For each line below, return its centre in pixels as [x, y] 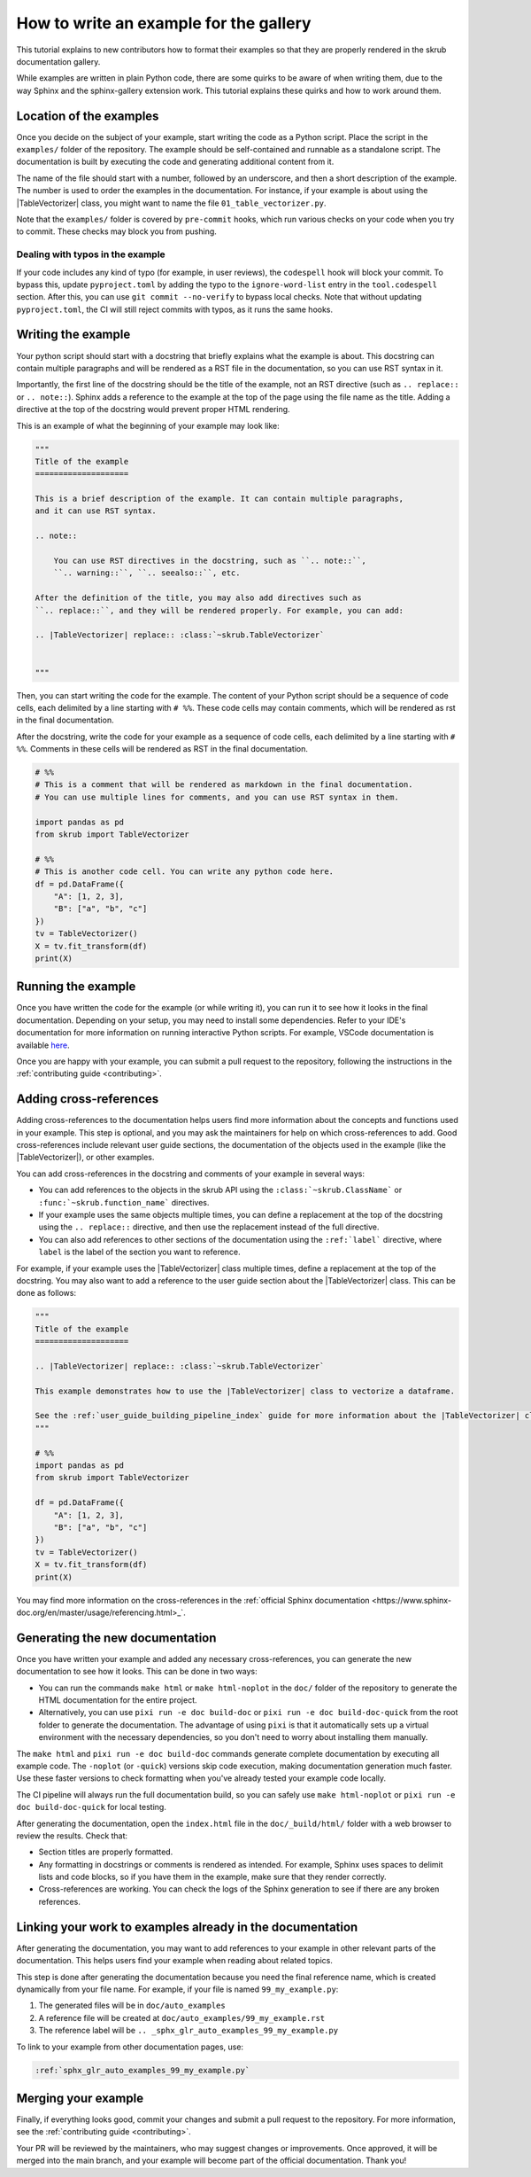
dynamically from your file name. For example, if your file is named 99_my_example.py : [177, 1989]
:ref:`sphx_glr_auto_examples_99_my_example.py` [142, 2070]
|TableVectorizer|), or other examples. [85, 1158]
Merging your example [80, 2098]
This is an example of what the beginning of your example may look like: [148, 425]
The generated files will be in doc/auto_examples [132, 2005]
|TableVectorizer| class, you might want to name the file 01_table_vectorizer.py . [171, 203]
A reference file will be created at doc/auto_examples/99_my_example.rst [182, 2017]
